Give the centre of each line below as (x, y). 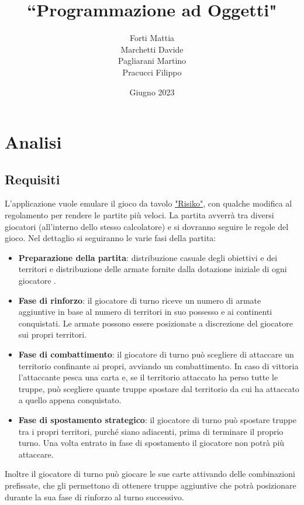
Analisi (33, 142)
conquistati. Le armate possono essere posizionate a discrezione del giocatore (156, 323)
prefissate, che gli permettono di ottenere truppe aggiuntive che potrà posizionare (151, 485)
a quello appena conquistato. (70, 400)
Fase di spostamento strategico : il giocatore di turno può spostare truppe (157, 419)
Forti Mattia (152, 38)
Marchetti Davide (152, 49)
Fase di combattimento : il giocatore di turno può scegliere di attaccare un (156, 354)
